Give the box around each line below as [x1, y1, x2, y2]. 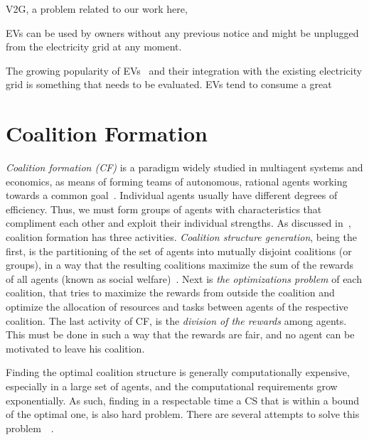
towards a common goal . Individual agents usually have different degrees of [6, 188, 338, 203]
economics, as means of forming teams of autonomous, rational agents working [6, 173, 348, 188]
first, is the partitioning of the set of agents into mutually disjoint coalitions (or [6, 243, 352, 258]
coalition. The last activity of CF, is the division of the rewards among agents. [6, 313, 347, 328]
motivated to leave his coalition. [6, 340, 145, 355]
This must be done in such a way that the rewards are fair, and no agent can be [6, 327, 355, 342]
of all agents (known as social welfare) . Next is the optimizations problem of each [6, 271, 362, 286]
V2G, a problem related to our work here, [6, 1, 188, 16]
